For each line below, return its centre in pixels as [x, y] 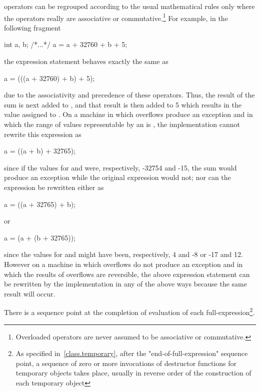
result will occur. [30, 293]
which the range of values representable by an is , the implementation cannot [122, 124]
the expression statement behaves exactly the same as [86, 61]
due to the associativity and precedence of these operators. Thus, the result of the [129, 95]
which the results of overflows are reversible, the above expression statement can [127, 274]
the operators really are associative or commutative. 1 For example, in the [116, 17]
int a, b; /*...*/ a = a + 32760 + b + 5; [66, 44]
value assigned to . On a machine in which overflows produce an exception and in [128, 114]
